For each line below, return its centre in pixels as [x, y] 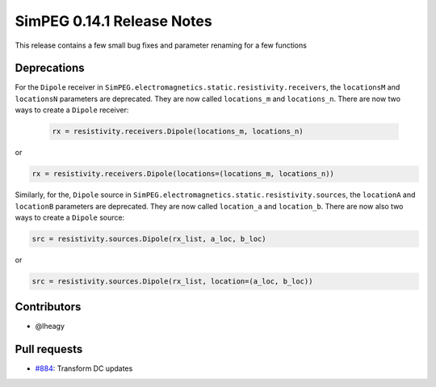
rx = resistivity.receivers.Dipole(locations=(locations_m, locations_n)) [183, 174]
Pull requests [49, 349]
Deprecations [50, 68]
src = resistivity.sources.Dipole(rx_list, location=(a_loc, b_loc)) [172, 281]
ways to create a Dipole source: [70, 217]
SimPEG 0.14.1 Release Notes [114, 21]
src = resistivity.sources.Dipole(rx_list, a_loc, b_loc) [149, 239]
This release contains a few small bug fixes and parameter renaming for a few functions [161, 45]
